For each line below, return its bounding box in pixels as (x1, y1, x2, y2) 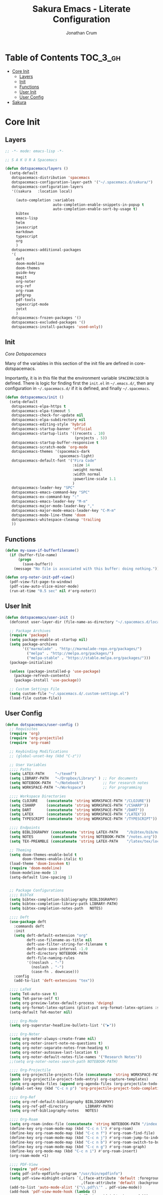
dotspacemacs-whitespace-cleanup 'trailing (11, 517, 101, 522)
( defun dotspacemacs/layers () (5, 166, 68, 171)
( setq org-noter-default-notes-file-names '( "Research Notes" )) (9, 1054, 142, 1060)
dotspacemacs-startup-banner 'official (11, 426, 92, 431)
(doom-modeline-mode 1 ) (9, 870, 57, 875)
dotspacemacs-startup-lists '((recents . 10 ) (11, 431, 105, 436)
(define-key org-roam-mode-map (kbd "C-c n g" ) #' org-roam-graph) (9, 1144, 147, 1149)
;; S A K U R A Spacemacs (5, 157, 57, 162)
